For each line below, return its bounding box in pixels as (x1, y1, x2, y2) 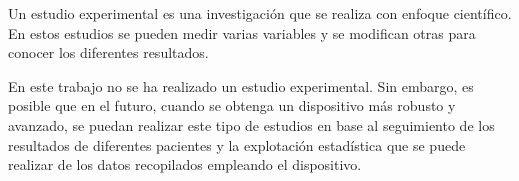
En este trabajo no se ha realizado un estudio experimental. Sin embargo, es (8, 75, 474, 96)
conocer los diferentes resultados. (8, 42, 209, 63)
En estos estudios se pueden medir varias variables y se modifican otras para (8, 22, 476, 43)
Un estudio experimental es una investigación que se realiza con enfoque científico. (8, 3, 512, 23)
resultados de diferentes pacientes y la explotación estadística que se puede (8, 134, 466, 155)
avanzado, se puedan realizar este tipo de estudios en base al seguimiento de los (8, 114, 495, 135)
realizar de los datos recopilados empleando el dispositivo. (8, 154, 362, 175)
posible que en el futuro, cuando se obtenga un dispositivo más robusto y (8, 95, 456, 116)
